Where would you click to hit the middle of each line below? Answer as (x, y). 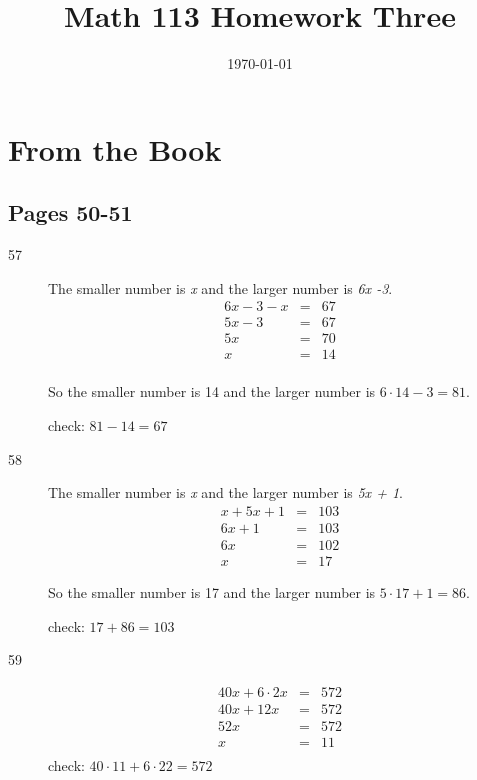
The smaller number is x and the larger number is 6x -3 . (220, 287)
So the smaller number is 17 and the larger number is (212, 591)
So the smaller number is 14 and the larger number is (212, 391)
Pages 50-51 (70, 212)
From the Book (115, 148)
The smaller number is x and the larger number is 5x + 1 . (225, 492)
